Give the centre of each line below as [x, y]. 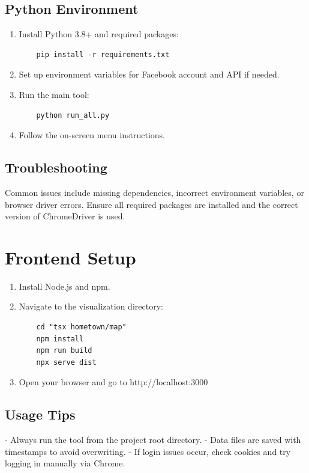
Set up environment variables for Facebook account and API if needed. [149, 74]
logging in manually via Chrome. [65, 463]
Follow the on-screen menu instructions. [92, 135]
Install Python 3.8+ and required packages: [99, 34]
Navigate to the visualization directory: [91, 306]
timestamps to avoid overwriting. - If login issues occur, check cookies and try [148, 451]
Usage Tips [40, 414]
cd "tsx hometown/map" [81, 327]
